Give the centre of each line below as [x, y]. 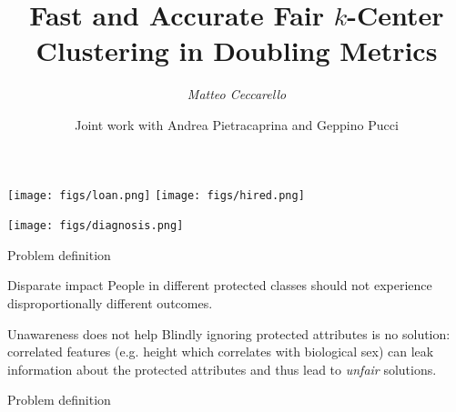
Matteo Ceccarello [237, 94]
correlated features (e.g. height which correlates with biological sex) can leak [221, 352]
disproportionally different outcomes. [110, 303]
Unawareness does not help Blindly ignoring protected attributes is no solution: [229, 333]
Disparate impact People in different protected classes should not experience [220, 285]
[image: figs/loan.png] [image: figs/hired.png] [156, 195]
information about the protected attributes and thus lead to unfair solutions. [222, 369]
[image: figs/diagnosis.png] [96, 226]
